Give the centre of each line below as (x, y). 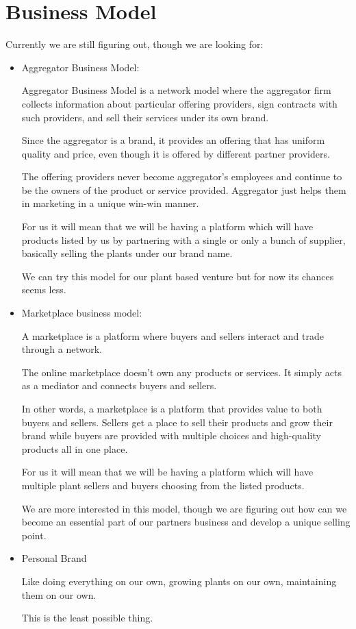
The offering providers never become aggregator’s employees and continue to (182, 176)
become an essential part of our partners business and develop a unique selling (186, 522)
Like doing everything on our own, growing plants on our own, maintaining (179, 581)
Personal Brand (54, 558)
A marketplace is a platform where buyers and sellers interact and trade (173, 335)
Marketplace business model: (82, 313)
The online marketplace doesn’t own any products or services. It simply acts (182, 372)
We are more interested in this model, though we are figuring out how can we (184, 508)
